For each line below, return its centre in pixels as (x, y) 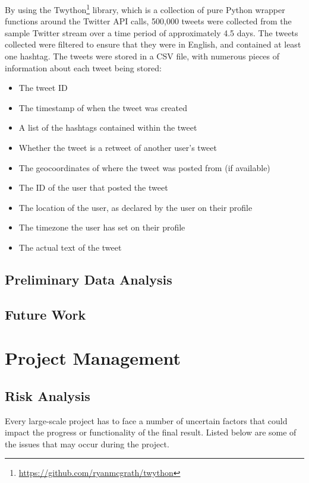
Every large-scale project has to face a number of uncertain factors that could (146, 420)
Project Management (93, 358)
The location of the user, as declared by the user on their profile (135, 207)
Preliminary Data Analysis (89, 279)
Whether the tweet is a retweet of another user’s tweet (118, 147)
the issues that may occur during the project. (87, 443)
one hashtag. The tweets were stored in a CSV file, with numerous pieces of (142, 56)
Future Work (45, 314)
